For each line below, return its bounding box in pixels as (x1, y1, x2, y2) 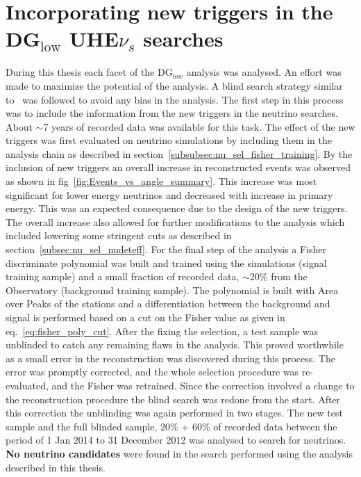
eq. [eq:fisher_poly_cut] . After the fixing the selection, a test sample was (6, 323, 319, 338)
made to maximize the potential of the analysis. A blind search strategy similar (6, 78, 343, 92)
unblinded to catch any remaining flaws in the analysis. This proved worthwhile (6, 337, 344, 352)
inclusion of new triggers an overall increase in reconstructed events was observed (6, 160, 351, 175)
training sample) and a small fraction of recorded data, (6, 269, 240, 284)
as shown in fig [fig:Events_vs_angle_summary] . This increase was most (6, 174, 317, 188)
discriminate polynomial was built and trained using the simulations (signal (6, 255, 327, 270)
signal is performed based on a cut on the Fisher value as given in (6, 310, 285, 324)
